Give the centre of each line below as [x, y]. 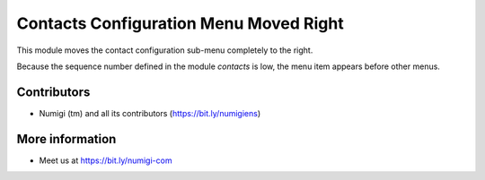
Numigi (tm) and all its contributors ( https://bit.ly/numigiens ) [150, 113]
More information [66, 139]
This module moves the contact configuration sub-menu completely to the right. [165, 50]
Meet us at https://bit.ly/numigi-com [106, 160]
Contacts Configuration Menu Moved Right [181, 23]
